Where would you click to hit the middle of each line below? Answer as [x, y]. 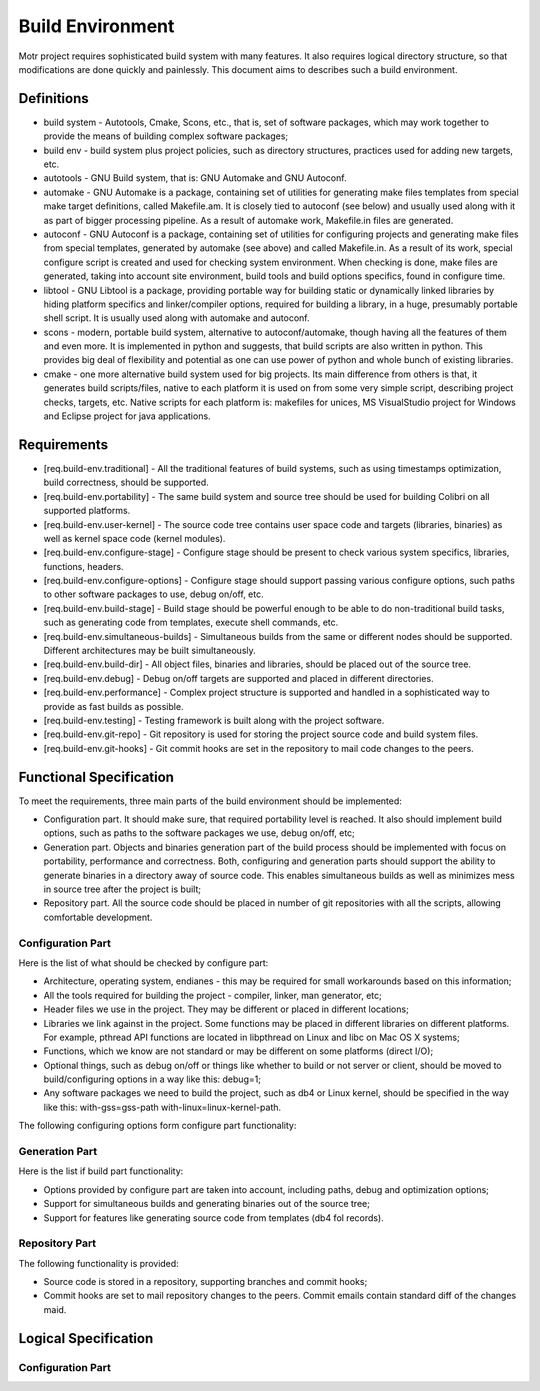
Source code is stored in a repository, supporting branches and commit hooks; [205, 1282]
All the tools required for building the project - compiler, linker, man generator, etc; [212, 995]
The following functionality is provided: [98, 1263]
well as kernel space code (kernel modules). [134, 538]
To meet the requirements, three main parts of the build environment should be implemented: [210, 801]
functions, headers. [83, 566]
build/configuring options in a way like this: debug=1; [152, 1079]
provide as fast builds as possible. [113, 706]
